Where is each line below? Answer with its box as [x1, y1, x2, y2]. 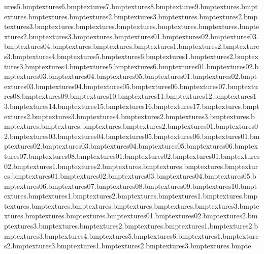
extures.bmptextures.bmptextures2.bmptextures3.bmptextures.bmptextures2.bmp [4, 11, 258, 21]
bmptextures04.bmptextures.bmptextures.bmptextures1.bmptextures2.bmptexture [4, 41, 259, 51]
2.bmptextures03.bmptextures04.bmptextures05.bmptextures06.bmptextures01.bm [4, 130, 260, 141]
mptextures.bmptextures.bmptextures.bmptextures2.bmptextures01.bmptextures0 [4, 121, 258, 131]
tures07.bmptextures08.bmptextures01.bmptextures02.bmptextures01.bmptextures [4, 150, 260, 161]
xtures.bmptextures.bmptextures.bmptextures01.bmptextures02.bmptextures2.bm [4, 210, 258, 221]
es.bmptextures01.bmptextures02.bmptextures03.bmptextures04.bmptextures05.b [4, 171, 256, 181]
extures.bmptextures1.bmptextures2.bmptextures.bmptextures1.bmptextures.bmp [4, 190, 258, 201]
